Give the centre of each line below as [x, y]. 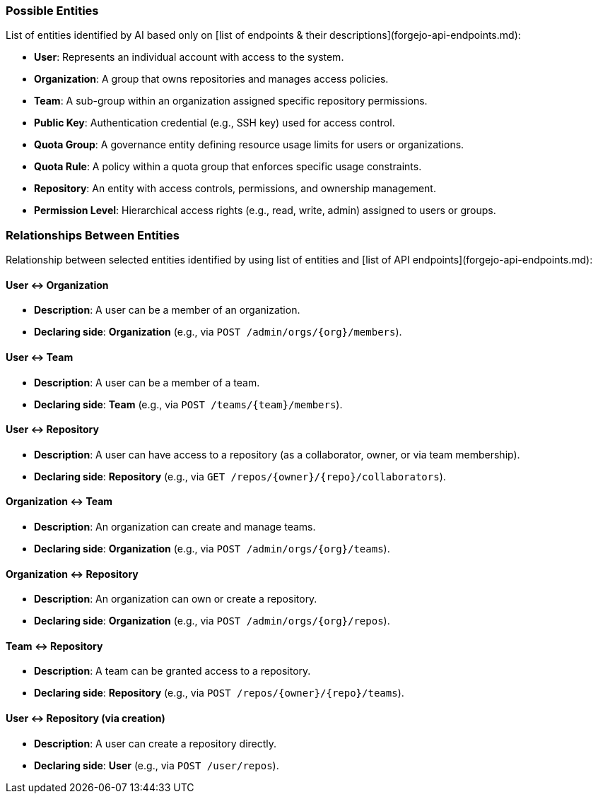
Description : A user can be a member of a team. [147, 382]
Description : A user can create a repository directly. [156, 743]
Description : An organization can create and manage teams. [175, 527]
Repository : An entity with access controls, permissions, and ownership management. [235, 189]
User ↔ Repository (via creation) [86, 718]
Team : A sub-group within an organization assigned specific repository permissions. [231, 101]
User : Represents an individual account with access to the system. [189, 57]
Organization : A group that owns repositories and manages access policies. [211, 79]
